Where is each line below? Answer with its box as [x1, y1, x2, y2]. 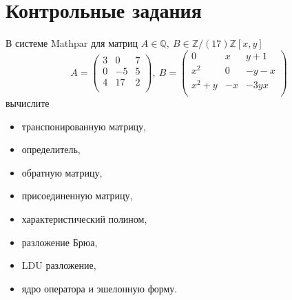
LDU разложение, [21, 258, 96, 272]
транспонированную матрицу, [21, 119, 147, 133]
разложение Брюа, [21, 234, 98, 249]
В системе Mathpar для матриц [6, 36, 138, 50]
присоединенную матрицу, [21, 188, 133, 203]
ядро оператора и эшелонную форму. [21, 281, 178, 295]
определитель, [21, 142, 81, 157]
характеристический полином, [21, 212, 147, 226]
